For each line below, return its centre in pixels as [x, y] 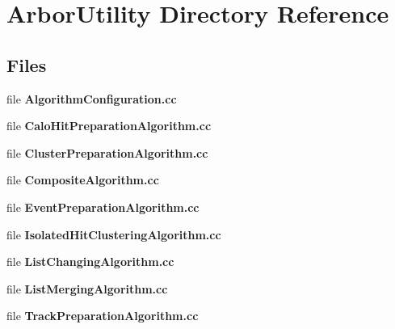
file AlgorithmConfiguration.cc [92, 98]
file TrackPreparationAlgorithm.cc [103, 316]
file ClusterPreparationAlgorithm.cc [107, 152]
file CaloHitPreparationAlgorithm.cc [109, 126]
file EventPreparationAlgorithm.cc [103, 207]
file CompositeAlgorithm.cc [83, 180]
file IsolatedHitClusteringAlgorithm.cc [114, 234]
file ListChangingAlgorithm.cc [90, 262]
